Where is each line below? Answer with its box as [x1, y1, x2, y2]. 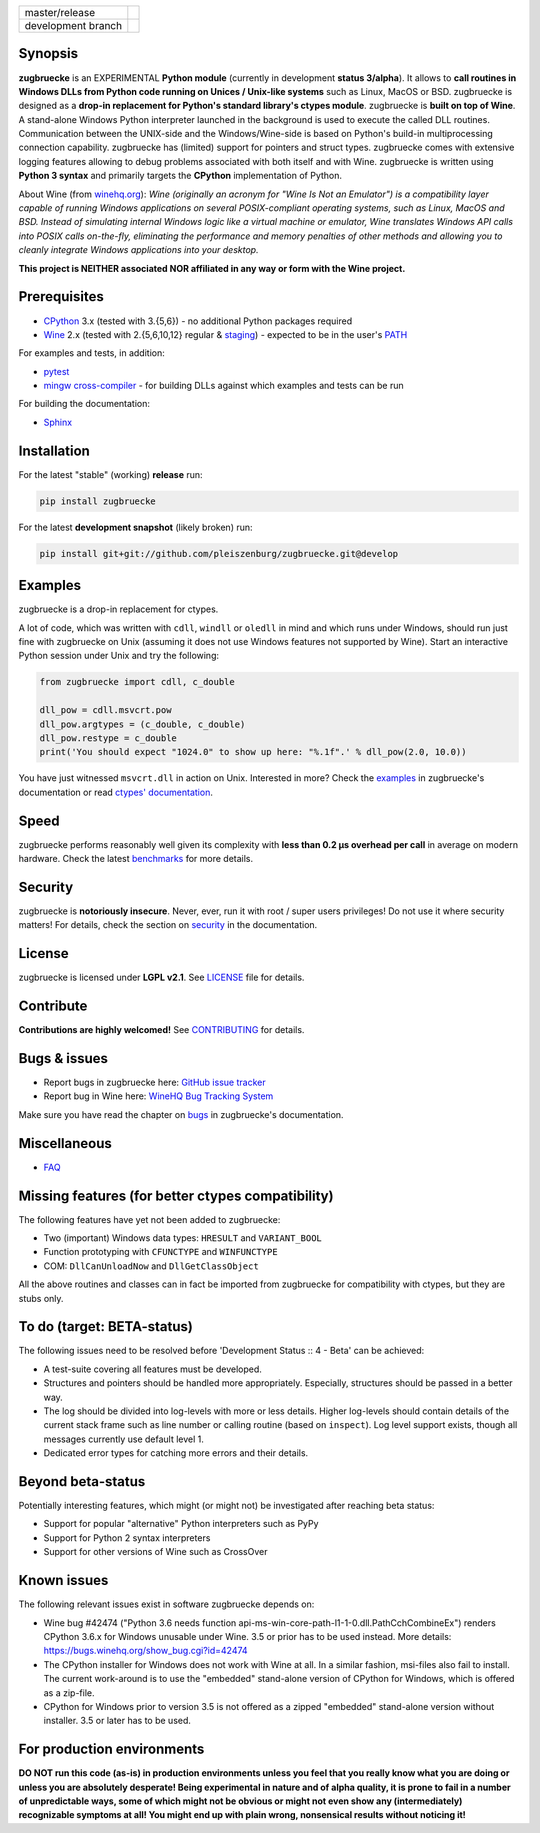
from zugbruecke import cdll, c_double [39, 676, 235, 688]
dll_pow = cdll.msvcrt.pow [39, 705, 172, 716]
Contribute [18, 998, 88, 1014]
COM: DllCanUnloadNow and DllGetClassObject [43, 1260, 259, 1272]
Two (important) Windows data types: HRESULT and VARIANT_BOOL [43, 1231, 322, 1244]
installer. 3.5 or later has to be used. [43, 1715, 192, 1727]
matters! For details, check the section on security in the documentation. [18, 919, 318, 931]
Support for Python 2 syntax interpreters [43, 1531, 211, 1544]
